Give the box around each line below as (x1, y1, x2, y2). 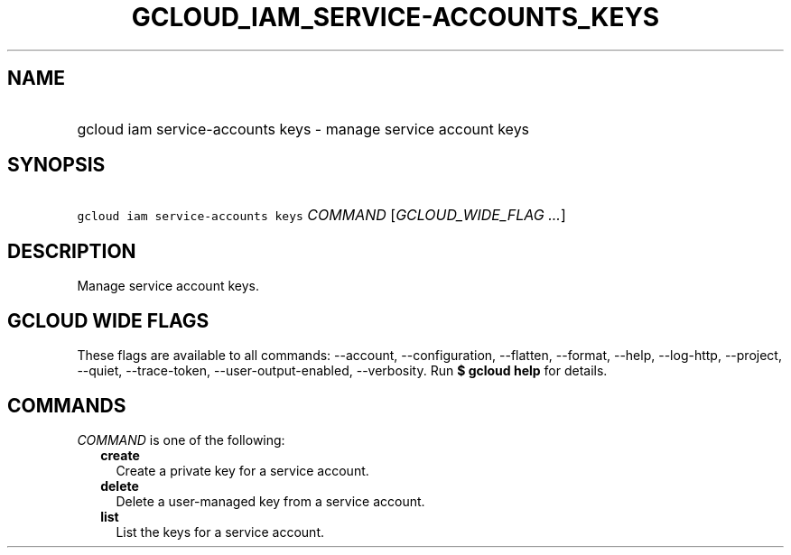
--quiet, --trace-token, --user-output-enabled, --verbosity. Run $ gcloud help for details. (77, 363, 608, 379)
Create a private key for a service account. (116, 462, 369, 478)
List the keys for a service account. (116, 523, 325, 540)
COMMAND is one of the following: (77, 431, 285, 448)
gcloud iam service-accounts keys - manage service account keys (77, 119, 530, 138)
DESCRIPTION (7, 239, 136, 263)
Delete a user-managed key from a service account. (116, 493, 425, 509)
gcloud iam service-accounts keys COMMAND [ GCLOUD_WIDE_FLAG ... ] (77, 206, 566, 225)
